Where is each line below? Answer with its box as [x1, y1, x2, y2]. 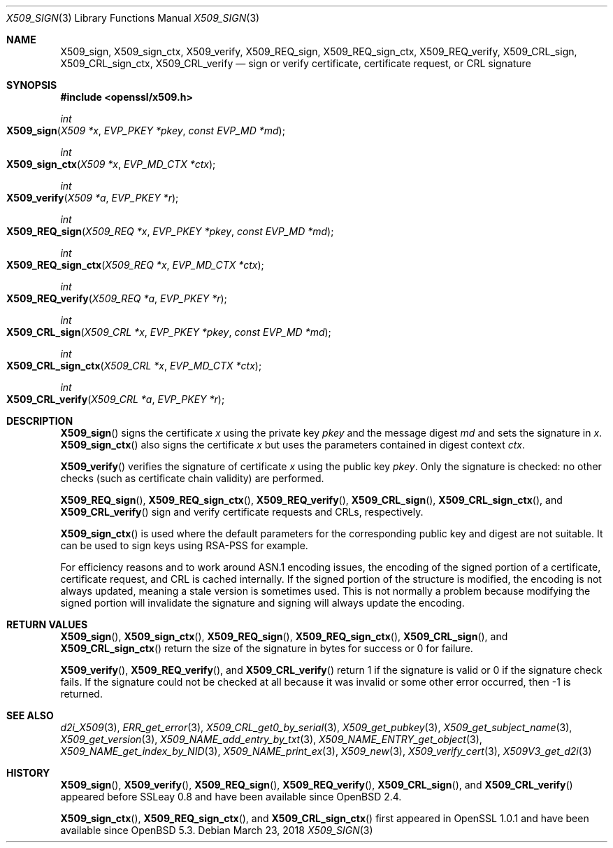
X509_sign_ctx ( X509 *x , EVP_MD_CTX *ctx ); [6, 158, 216, 170]
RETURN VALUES [6, 619, 88, 630]
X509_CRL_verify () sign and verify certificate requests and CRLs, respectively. [60, 506, 424, 518]
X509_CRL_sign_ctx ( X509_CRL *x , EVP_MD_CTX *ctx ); [6, 360, 262, 372]
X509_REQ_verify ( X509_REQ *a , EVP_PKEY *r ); [6, 292, 227, 304]
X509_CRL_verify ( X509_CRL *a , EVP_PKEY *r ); [6, 393, 225, 405]
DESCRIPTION [6, 415, 73, 427]
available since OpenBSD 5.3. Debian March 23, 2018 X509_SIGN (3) [60, 824, 373, 836]
